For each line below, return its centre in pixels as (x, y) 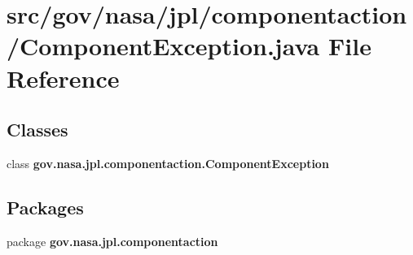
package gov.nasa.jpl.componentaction (112, 241)
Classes (37, 130)
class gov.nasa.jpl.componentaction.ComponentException (168, 163)
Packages (45, 207)
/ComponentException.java (163, 46)
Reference (63, 78)
